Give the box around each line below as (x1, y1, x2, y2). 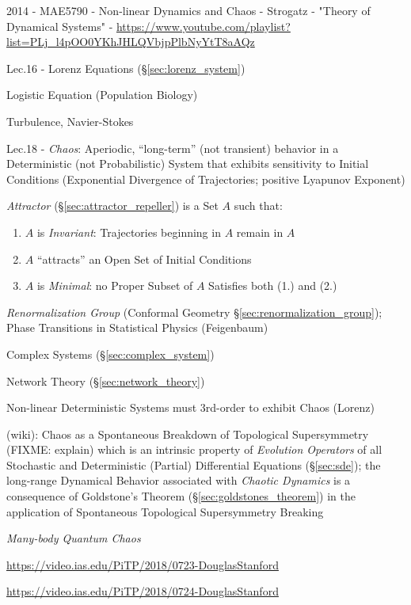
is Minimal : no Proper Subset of (36, 277, 193, 294)
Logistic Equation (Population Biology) (6, 86, 198, 103)
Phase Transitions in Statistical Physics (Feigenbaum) (6, 319, 268, 336)
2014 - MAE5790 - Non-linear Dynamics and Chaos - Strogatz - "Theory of (6, 2, 371, 18)
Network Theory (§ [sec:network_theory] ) (6, 372, 205, 389)
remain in (236, 223, 284, 240)
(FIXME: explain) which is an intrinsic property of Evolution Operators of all (6, 441, 382, 458)
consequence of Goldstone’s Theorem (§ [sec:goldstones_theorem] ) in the (6, 488, 356, 504)
